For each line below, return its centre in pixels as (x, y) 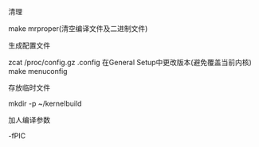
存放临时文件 (29, 87)
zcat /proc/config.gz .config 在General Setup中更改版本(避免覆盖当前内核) (130, 62)
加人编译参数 (29, 120)
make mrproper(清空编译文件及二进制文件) (78, 29)
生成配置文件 (29, 45)
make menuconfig (38, 71)
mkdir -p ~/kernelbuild (45, 103)
